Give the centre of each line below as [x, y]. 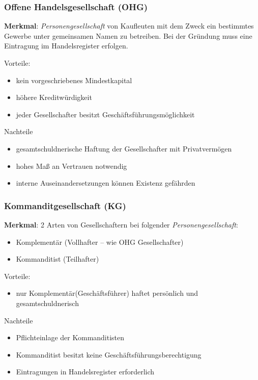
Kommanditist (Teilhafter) [58, 259]
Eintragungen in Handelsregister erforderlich [85, 372]
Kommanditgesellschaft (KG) [65, 205]
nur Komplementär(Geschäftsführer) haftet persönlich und [107, 293]
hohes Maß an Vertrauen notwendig [71, 166]
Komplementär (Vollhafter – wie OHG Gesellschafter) [100, 242]
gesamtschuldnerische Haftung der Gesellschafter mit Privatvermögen [124, 148]
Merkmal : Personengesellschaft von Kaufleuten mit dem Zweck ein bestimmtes [129, 26]
